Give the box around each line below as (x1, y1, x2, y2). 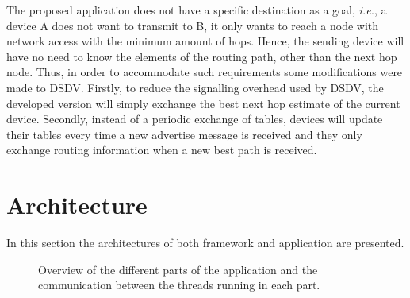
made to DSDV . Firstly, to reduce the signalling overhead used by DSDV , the (6, 79, 384, 95)
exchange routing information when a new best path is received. (6, 141, 317, 158)
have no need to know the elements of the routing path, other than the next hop (6, 48, 397, 64)
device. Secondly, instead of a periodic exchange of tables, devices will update (6, 110, 383, 127)
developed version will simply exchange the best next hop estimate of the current (6, 95, 400, 111)
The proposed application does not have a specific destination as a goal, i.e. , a (6, 2, 387, 17)
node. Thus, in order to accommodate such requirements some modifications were (6, 64, 403, 80)
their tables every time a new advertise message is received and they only (6, 126, 362, 142)
